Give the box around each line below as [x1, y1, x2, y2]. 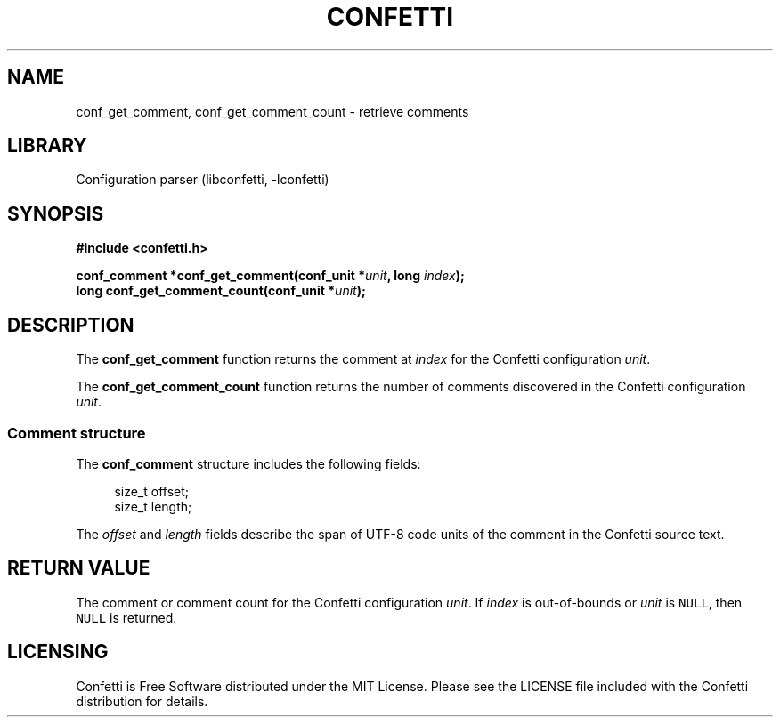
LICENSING [7, 640, 109, 664]
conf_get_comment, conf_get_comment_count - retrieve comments [76, 103, 469, 119]
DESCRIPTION [7, 313, 134, 336]
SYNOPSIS [7, 202, 104, 225]
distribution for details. [76, 693, 208, 709]
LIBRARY [7, 134, 87, 157]
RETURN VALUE [7, 557, 150, 580]
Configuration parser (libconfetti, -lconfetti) [76, 172, 329, 188]
